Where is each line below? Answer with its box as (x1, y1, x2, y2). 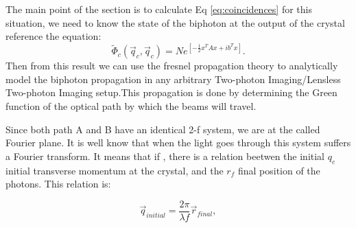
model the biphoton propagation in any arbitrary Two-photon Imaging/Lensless (5, 71, 341, 86)
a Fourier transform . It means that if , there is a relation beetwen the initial (5, 148, 324, 163)
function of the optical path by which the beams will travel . (5, 99, 257, 113)
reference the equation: (5, 29, 102, 43)
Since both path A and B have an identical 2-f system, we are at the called (5, 122, 320, 136)
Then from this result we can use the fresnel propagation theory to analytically (5, 58, 338, 73)
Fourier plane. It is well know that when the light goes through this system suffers (5, 135, 351, 150)
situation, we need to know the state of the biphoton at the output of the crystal (5, 15, 345, 30)
